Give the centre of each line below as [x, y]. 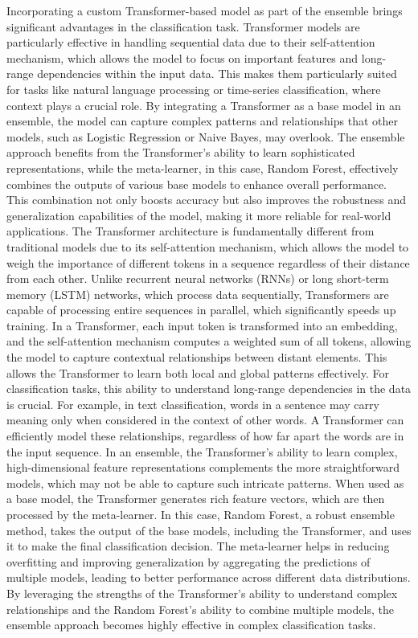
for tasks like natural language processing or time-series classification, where [194, 89]
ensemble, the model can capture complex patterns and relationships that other [202, 121]
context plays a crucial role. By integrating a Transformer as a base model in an [204, 105]
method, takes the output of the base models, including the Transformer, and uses [209, 530]
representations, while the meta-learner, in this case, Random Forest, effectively [203, 168]
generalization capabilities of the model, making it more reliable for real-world [199, 215]
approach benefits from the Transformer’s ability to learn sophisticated [181, 152]
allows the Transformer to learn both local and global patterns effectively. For [198, 372]
